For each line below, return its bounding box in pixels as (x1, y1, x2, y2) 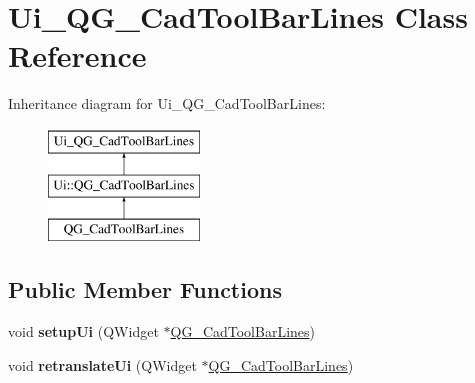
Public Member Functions (8, 274, 282, 305)
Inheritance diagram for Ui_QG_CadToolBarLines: (8, 93, 326, 114)
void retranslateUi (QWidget (8, 354, 197, 375)
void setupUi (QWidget (8, 321, 159, 342)
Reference (8, 35, 147, 76)
